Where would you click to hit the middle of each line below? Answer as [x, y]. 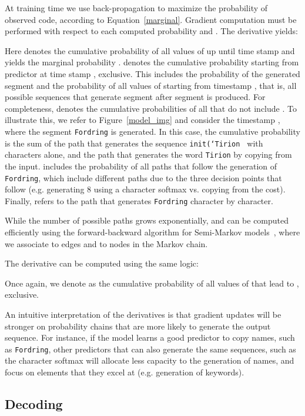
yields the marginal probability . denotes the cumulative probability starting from [152, 62]
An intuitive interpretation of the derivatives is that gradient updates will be [143, 314]
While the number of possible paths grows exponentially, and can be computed [147, 220]
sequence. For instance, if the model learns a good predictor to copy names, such [150, 337]
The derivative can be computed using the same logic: [102, 263]
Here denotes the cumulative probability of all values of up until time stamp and [150, 50]
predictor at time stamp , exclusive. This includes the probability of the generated [152, 73]
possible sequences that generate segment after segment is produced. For [135, 97]
